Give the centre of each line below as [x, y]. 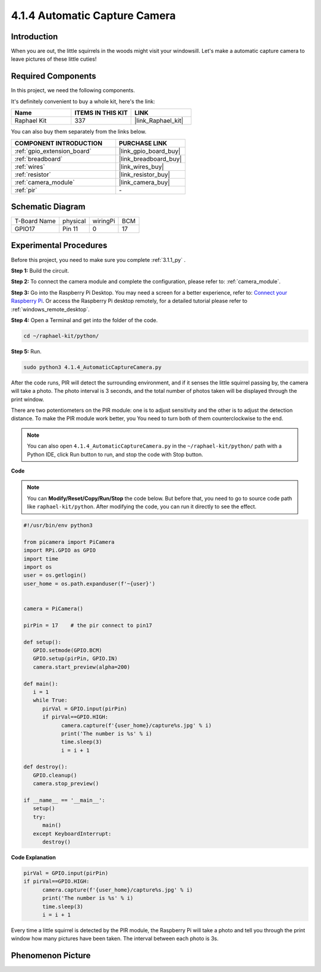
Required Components [53, 76]
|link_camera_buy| [144, 182]
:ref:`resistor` [33, 174]
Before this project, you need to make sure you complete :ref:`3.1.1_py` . [98, 260]
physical [74, 221]
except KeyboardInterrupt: [72, 834]
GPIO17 [25, 229]
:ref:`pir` [26, 190]
